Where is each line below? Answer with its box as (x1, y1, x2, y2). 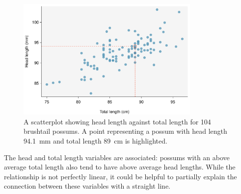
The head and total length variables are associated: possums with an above (4, 152, 230, 162)
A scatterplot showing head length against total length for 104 (24, 116, 211, 126)
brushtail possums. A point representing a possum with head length (24, 126, 227, 136)
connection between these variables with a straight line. (4, 181, 171, 191)
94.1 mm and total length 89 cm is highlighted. (24, 136, 167, 146)
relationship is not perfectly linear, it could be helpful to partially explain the (4, 171, 237, 181)
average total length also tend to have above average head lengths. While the (4, 162, 236, 172)
